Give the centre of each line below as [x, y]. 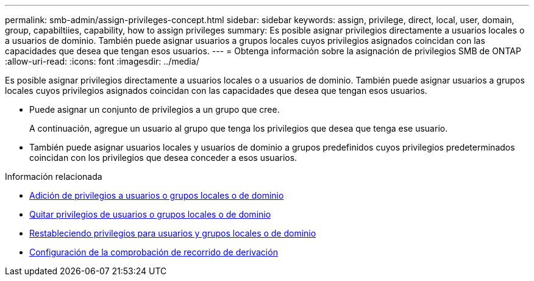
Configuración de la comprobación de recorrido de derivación [154, 252]
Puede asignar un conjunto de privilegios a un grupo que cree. [155, 109]
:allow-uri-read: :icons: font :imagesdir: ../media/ [102, 61]
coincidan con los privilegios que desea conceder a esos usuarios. [163, 158]
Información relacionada [54, 176]
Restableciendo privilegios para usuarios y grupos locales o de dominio [173, 233]
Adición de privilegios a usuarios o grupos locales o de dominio [157, 195]
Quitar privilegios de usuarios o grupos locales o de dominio [150, 214]
